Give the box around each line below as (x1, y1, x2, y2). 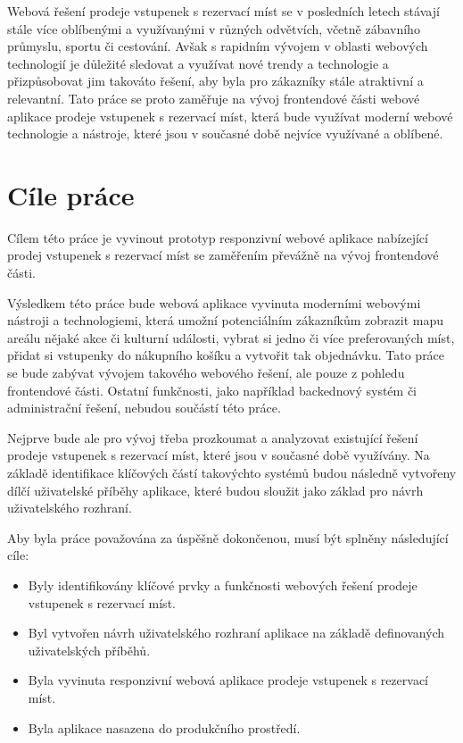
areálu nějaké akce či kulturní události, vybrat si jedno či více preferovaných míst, (7, 328, 455, 346)
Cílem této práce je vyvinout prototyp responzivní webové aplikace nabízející (7, 228, 428, 246)
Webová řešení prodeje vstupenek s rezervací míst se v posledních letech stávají (7, 2, 440, 20)
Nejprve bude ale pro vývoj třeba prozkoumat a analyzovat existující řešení (7, 428, 418, 447)
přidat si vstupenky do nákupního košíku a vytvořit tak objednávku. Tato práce (7, 346, 445, 364)
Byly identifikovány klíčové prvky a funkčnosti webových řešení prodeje (28, 575, 418, 594)
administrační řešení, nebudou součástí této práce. (7, 398, 281, 417)
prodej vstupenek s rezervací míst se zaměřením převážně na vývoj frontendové (7, 246, 439, 264)
